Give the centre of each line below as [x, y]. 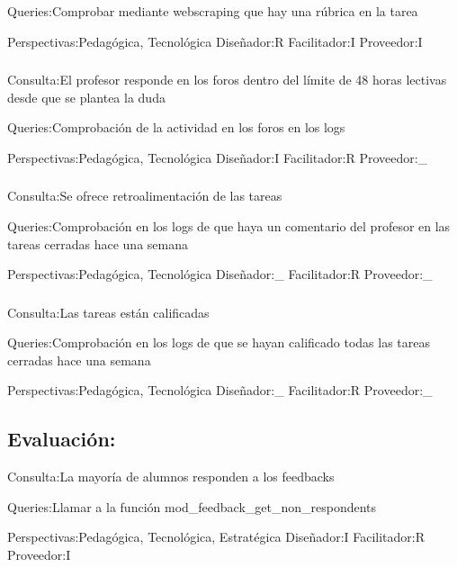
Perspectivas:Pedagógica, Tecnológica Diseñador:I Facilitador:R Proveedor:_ [218, 157]
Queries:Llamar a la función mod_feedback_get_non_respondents [192, 506]
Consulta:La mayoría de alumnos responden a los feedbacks [171, 477]
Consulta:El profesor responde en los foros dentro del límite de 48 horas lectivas [227, 80]
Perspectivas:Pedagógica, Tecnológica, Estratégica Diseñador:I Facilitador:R [216, 537]
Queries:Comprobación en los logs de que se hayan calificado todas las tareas [219, 342]
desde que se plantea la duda [86, 97]
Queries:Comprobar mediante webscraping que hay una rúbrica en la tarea [213, 11]
